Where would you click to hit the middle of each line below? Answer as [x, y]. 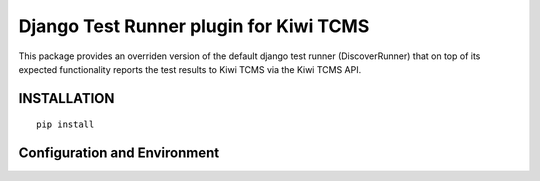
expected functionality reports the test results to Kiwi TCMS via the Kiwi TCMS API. [190, 69]
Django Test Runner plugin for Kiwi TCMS [194, 26]
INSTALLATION [66, 98]
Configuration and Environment [119, 153]
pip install [65, 124]
